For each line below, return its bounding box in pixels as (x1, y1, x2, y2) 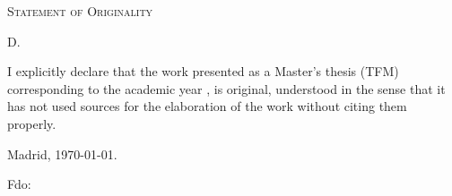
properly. (7, 114, 56, 132)
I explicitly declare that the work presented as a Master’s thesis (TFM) (7, 62, 399, 81)
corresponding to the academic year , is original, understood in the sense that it (7, 79, 446, 98)
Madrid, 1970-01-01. (7, 144, 117, 163)
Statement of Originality (7, 2, 153, 20)
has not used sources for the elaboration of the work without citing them (7, 97, 407, 115)
